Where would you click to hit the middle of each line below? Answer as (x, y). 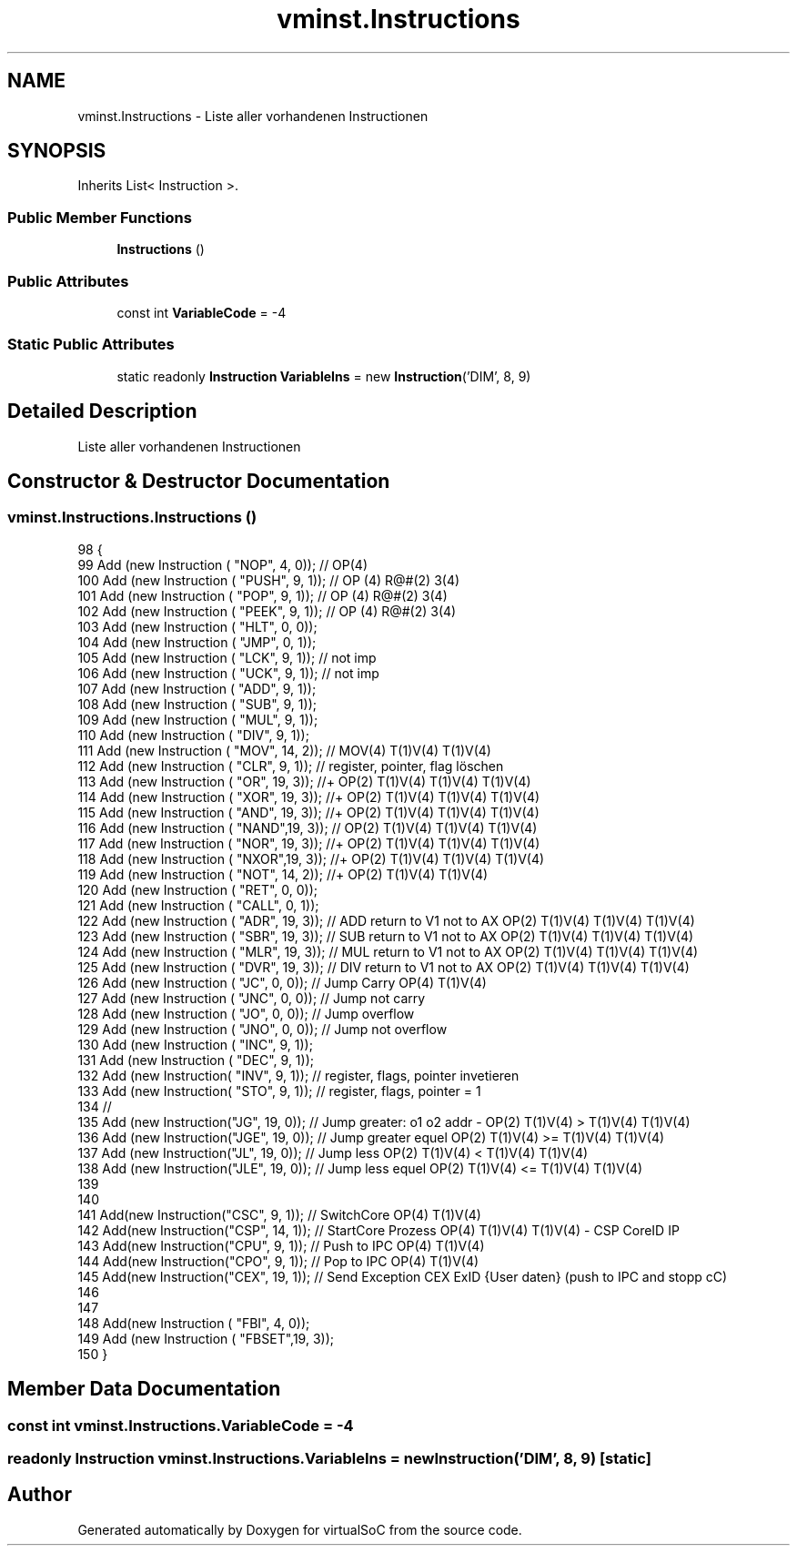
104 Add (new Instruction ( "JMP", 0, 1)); (197, 642)
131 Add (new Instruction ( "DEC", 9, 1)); (196, 1060)
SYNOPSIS (57, 151)
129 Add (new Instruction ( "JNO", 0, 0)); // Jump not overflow (262, 1029)
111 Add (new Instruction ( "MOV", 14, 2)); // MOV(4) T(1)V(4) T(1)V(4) (284, 750)
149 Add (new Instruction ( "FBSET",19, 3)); (206, 1338)
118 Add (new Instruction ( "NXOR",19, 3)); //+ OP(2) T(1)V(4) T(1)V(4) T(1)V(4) (311, 858)
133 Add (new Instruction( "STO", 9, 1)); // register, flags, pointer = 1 (279, 1091)
